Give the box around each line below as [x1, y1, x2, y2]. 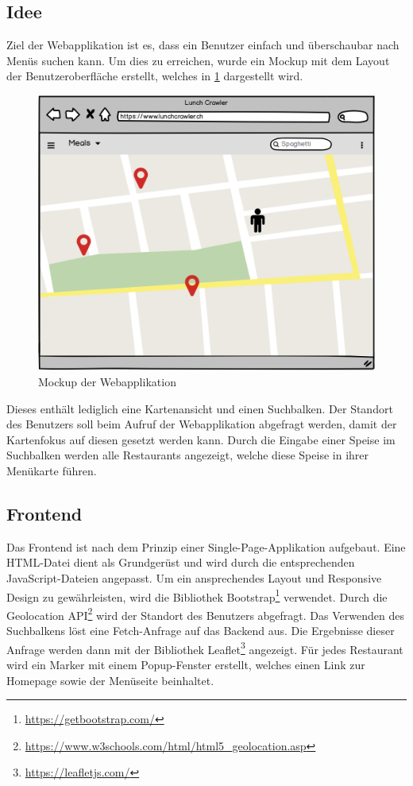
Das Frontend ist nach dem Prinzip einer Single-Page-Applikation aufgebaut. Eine [6, 538, 406, 555]
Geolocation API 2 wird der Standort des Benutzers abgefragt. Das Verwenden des [6, 604, 404, 623]
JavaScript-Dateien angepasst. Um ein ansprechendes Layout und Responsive [6, 569, 382, 586]
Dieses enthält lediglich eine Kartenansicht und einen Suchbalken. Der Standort [6, 400, 393, 416]
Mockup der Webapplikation [38, 374, 176, 390]
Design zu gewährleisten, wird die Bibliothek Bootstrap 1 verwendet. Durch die [6, 586, 388, 605]
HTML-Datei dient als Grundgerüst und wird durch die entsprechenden [6, 554, 355, 571]
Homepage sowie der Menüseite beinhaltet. [6, 672, 214, 688]
